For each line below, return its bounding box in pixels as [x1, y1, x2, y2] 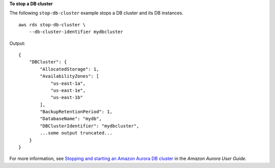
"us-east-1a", [50, 80, 86, 86]
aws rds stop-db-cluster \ [18, 22, 86, 27]
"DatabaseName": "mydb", [40, 116, 102, 122]
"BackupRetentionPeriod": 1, [40, 109, 113, 115]
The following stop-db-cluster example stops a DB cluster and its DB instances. [9, 10, 183, 16]
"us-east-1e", [50, 87, 86, 93]
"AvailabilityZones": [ [40, 74, 99, 79]
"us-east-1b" [50, 94, 84, 100]
